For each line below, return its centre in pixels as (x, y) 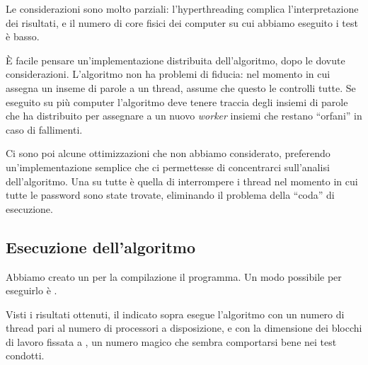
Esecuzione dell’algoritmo (101, 247)
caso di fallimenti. (44, 129)
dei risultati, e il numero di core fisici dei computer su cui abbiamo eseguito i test (182, 22)
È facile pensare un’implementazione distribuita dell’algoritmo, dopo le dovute (176, 60)
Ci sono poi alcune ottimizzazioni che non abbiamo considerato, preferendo (168, 153)
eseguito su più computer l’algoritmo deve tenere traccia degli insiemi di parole (177, 102)
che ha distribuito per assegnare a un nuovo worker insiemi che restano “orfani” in (184, 116)
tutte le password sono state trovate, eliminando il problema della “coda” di (170, 195)
